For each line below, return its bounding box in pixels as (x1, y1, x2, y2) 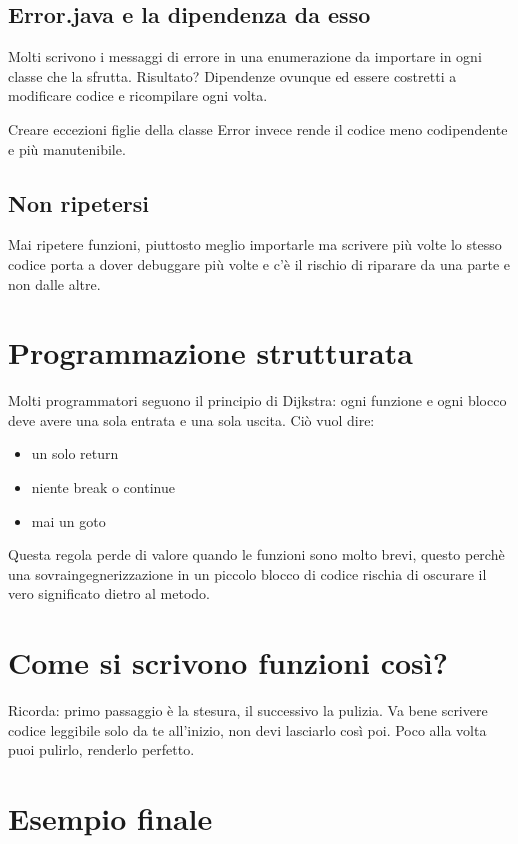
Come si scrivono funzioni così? (8, 642, 448, 683)
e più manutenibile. (8, 138, 126, 159)
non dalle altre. (8, 273, 101, 294)
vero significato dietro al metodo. (8, 583, 210, 604)
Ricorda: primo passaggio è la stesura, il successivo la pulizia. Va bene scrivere (8, 700, 488, 721)
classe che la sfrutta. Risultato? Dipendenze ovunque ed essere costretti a (8, 65, 457, 86)
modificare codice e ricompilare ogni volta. (8, 85, 268, 106)
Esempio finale (8, 798, 213, 839)
